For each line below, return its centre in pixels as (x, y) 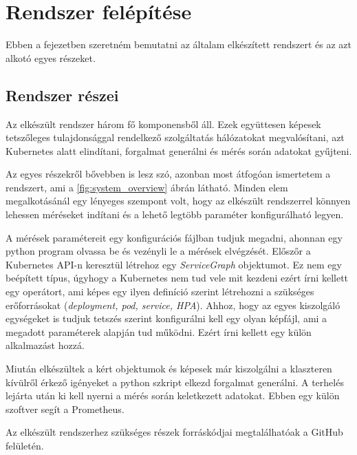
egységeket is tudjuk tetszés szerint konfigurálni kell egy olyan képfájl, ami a (166, 318)
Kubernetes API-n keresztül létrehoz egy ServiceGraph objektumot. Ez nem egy (174, 264)
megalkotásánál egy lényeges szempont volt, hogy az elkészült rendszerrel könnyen (178, 201)
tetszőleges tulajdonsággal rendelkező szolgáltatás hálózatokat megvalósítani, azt (175, 137)
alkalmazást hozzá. (45, 345)
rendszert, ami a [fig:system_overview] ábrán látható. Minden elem (147, 187)
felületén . (25, 445)
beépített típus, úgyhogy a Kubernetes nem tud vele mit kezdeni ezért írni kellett (177, 278)
